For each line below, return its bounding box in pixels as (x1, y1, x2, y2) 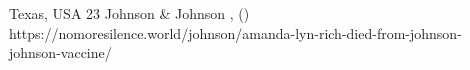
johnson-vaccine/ (9, 42, 112, 63)
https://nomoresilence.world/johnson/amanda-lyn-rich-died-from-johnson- (9, 22, 462, 43)
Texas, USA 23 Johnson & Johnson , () (9, 3, 250, 23)
